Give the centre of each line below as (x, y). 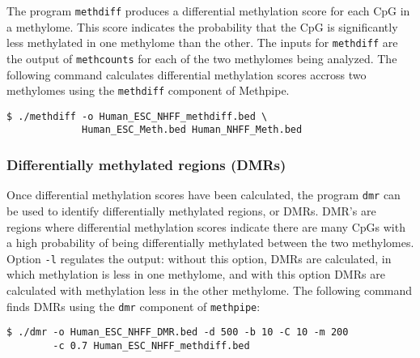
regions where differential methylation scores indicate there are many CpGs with (206, 226)
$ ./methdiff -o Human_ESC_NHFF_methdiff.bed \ (137, 116)
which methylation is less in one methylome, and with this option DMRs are (196, 274)
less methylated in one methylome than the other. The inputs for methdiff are (202, 43)
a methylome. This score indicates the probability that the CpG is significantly (202, 26)
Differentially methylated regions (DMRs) (146, 165)
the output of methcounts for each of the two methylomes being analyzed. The (202, 58)
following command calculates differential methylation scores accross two (187, 74)
